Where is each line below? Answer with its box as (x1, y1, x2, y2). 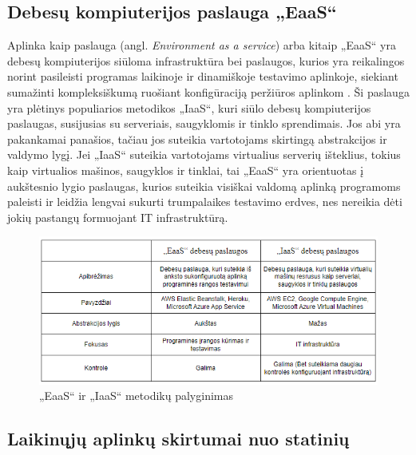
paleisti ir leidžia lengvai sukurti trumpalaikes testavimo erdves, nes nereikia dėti (7, 193, 402, 210)
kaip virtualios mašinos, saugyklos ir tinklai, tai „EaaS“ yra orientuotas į (7, 161, 364, 178)
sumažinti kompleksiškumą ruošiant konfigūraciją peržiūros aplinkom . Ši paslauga (7, 83, 410, 100)
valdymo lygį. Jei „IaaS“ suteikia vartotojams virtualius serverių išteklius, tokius (7, 146, 401, 163)
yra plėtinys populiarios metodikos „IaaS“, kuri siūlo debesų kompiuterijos (7, 99, 371, 116)
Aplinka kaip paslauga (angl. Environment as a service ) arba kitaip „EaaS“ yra (7, 37, 396, 53)
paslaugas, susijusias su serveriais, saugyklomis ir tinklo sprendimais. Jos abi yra (7, 115, 401, 132)
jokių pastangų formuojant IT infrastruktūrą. (7, 208, 228, 225)
